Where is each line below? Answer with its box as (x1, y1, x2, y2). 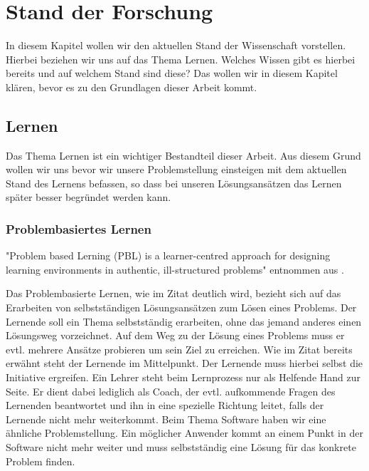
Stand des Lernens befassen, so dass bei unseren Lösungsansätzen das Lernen (6, 175, 342, 190)
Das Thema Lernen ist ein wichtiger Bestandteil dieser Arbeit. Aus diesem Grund (6, 147, 361, 162)
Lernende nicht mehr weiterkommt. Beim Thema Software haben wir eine (6, 411, 326, 426)
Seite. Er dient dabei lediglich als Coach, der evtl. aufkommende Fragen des (6, 383, 336, 398)
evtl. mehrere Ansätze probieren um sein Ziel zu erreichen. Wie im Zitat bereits (6, 341, 353, 356)
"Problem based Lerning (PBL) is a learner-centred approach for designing (6, 248, 331, 263)
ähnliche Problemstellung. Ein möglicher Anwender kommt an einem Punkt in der (6, 425, 363, 440)
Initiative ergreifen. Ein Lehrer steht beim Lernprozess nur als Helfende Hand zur (6, 370, 360, 385)
